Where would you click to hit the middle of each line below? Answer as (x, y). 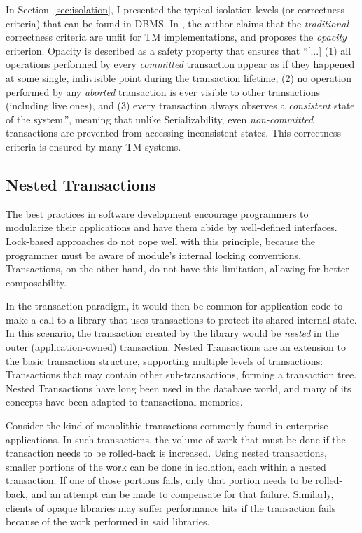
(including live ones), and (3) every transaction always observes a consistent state (180, 105)
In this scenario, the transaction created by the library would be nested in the (172, 333)
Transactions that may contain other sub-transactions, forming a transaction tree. (181, 374)
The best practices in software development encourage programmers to (157, 213)
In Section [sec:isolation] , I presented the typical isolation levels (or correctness (175, 9)
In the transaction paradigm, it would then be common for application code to (174, 306)
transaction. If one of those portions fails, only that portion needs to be (159, 480)
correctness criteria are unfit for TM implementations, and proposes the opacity (176, 37)
